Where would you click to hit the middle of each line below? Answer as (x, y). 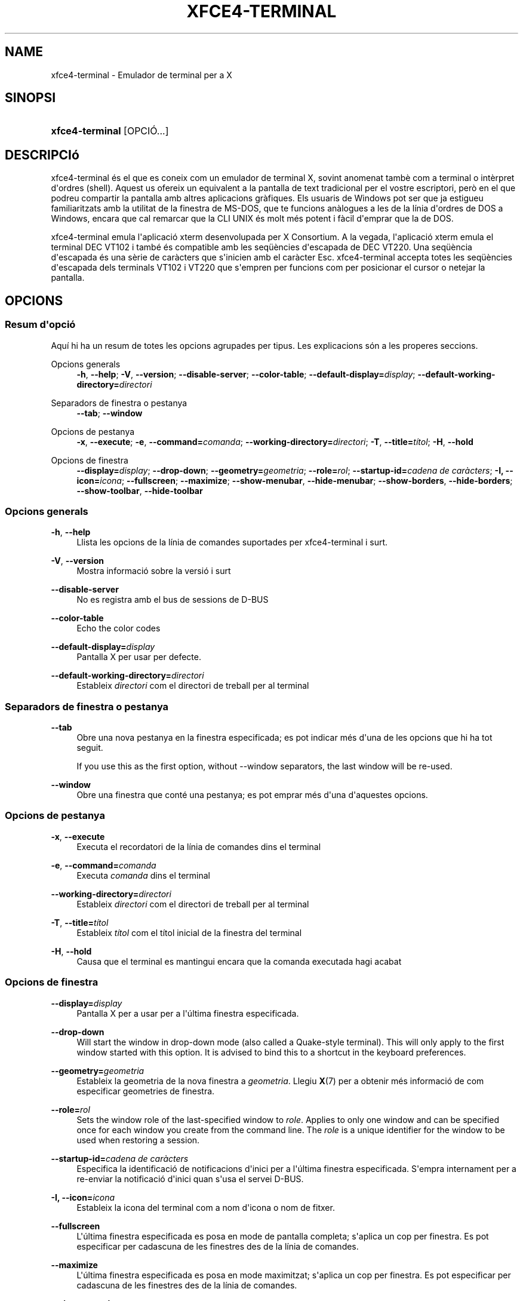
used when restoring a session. (138, 1140)
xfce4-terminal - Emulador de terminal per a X (141, 75)
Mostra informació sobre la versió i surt (154, 571)
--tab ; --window (110, 413)
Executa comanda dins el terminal (144, 875)
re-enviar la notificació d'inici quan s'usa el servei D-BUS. (190, 1179)
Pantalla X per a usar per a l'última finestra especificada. (188, 1013)
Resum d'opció (40, 325)
